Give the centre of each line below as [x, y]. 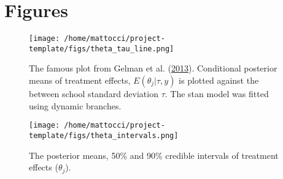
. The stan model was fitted [217, 94]
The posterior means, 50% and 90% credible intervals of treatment [154, 155]
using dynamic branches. [75, 105]
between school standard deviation [94, 94]
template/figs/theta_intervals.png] [104, 135]
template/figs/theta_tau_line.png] [102, 49]
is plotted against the [219, 80]
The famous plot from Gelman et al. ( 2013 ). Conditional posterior [153, 68]
